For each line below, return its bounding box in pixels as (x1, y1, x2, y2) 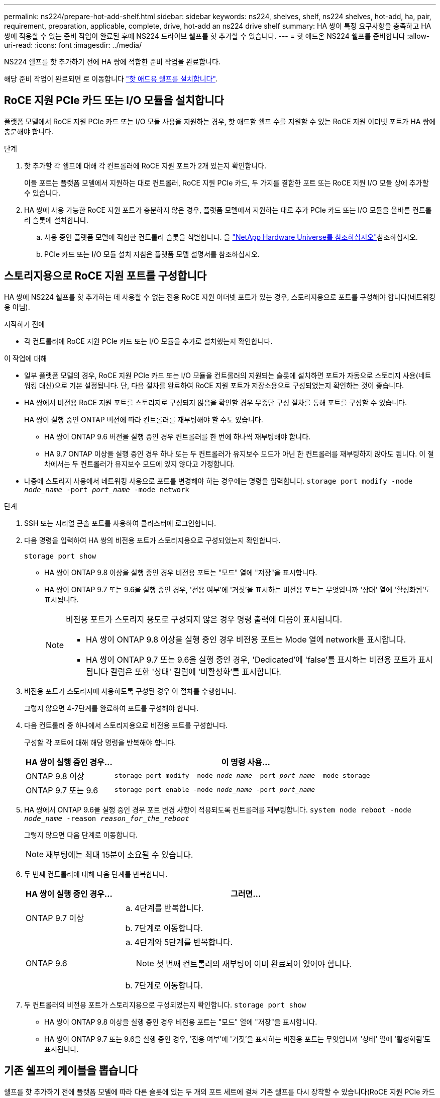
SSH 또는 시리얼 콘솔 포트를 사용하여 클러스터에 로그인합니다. (24, 518, 216, 527)
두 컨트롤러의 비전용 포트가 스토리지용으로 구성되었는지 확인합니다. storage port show (24, 1000, 306, 1009)
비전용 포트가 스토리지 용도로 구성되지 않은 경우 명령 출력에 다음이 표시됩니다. (66, 614, 343, 624)
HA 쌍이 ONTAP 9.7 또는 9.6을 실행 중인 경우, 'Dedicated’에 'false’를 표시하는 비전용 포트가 (86, 654, 416, 665)
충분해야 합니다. (4, 127, 54, 136)
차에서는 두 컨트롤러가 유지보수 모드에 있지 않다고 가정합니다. (44, 459, 235, 468)
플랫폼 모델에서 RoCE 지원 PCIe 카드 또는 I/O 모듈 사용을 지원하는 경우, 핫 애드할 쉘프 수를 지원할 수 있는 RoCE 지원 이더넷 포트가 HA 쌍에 (4, 117, 436, 126)
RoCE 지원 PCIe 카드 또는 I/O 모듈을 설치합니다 (4, 94, 224, 107)
